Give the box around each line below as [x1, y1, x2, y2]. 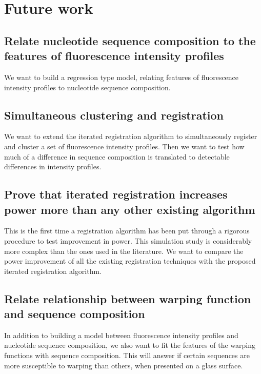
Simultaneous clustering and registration [4, 107, 224, 123]
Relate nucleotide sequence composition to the [4, 32, 256, 48]
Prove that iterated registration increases [4, 186, 228, 202]
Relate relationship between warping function [4, 290, 251, 306]
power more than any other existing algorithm [4, 201, 255, 217]
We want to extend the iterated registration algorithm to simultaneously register [4, 131, 257, 142]
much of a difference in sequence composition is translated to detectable [4, 151, 230, 162]
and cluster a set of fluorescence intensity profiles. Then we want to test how [4, 141, 245, 151]
